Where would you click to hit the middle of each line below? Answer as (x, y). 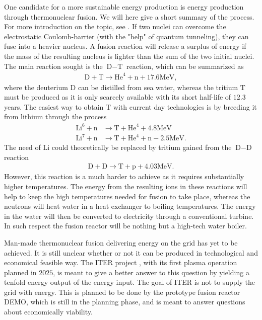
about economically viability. (48, 312)
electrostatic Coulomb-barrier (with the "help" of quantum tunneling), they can (126, 36)
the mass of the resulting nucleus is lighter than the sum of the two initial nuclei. (129, 56)
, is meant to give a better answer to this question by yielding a (151, 272)
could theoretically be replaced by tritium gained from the (142, 147)
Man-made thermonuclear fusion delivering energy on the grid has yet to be (121, 242)
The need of (22, 147)
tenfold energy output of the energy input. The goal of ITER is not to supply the (130, 282)
